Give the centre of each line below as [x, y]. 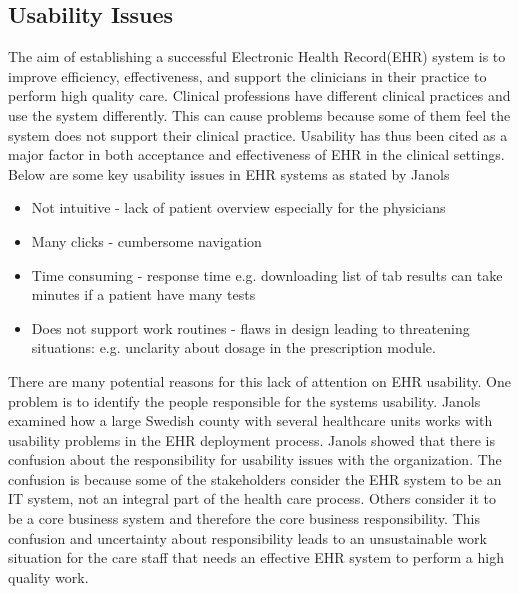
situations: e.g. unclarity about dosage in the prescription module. [233, 347]
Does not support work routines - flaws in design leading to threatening [250, 327]
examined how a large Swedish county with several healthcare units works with [250, 420]
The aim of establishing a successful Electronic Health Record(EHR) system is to [257, 56]
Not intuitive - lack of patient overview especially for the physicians [238, 207]
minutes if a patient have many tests [143, 294]
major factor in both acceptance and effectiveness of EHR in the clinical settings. [256, 154]
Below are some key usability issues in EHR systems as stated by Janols [229, 173]
